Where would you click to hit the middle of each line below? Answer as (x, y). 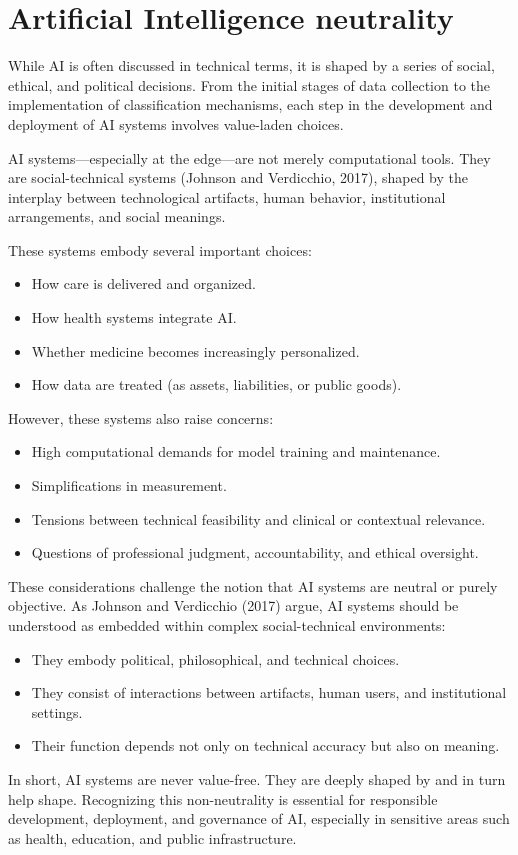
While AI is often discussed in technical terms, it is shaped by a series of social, (251, 65)
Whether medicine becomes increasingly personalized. (195, 350)
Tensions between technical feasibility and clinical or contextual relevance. (258, 518)
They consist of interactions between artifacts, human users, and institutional (269, 692)
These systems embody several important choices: (160, 249)
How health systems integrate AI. (134, 317)
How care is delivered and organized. (143, 283)
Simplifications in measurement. (129, 485)
